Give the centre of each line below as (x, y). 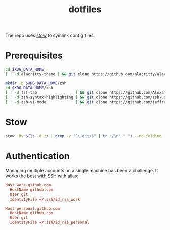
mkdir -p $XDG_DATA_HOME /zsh (36, 83)
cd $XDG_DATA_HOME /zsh (29, 88)
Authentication (37, 156)
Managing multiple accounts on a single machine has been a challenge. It (82, 170)
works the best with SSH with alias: (42, 176)
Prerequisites (34, 56)
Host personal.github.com (32, 208)
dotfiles (85, 9)
